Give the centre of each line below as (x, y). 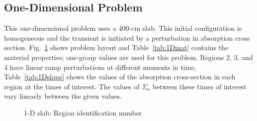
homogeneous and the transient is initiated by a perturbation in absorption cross (127, 37)
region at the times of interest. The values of (72, 86)
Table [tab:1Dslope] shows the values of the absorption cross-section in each (120, 77)
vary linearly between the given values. (63, 96)
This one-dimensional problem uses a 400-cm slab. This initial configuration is (123, 28)
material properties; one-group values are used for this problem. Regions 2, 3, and (128, 57)
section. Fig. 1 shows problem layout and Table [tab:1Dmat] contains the (116, 47)
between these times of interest (199, 86)
